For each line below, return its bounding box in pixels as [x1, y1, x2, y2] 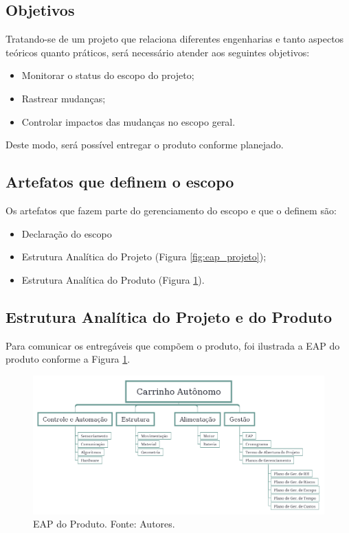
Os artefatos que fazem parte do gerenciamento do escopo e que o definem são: [5, 203, 337, 217]
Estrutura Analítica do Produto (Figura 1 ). [21, 272, 205, 286]
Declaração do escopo [21, 226, 112, 240]
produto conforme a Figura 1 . [5, 352, 131, 366]
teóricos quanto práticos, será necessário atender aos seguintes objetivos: [5, 45, 310, 59]
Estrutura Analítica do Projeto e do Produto [5, 306, 332, 327]
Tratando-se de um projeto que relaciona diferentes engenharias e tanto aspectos [5, 32, 344, 46]
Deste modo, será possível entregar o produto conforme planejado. [5, 137, 284, 152]
